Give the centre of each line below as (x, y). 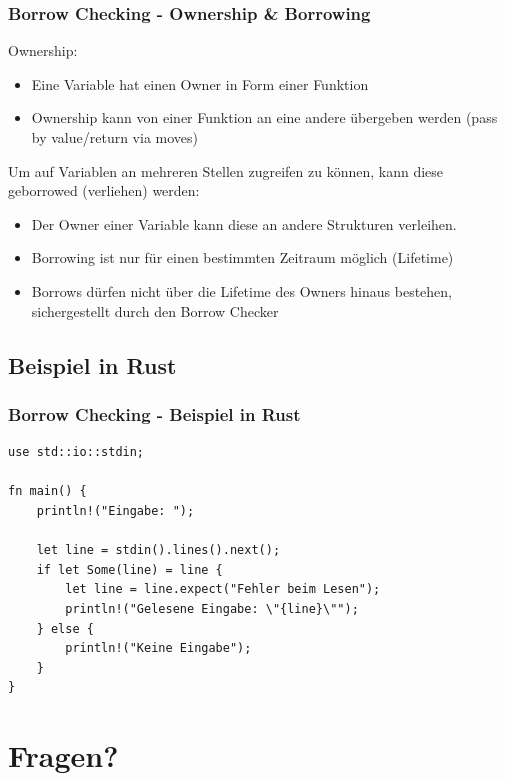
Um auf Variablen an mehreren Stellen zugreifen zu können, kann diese (226, 170)
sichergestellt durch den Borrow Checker (155, 310)
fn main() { (47, 491)
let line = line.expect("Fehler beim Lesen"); (223, 589)
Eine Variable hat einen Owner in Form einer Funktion (200, 83)
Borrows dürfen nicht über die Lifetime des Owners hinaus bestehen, (241, 290)
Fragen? (63, 755)
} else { (65, 628)
